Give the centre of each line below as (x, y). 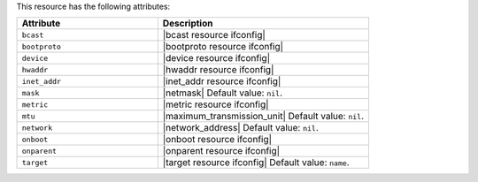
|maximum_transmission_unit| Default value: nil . (263, 117)
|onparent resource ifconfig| (221, 151)
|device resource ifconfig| (216, 58)
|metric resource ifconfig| (216, 104)
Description (188, 24)
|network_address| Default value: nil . (240, 128)
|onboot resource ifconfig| (217, 140)
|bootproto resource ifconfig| (223, 47)
